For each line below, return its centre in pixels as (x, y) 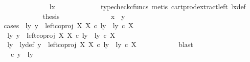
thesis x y (84, 16)
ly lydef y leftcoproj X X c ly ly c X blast (100, 44)
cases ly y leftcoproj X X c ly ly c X (69, 25)
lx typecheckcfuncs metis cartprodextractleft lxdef (148, 6)
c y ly (22, 54)
